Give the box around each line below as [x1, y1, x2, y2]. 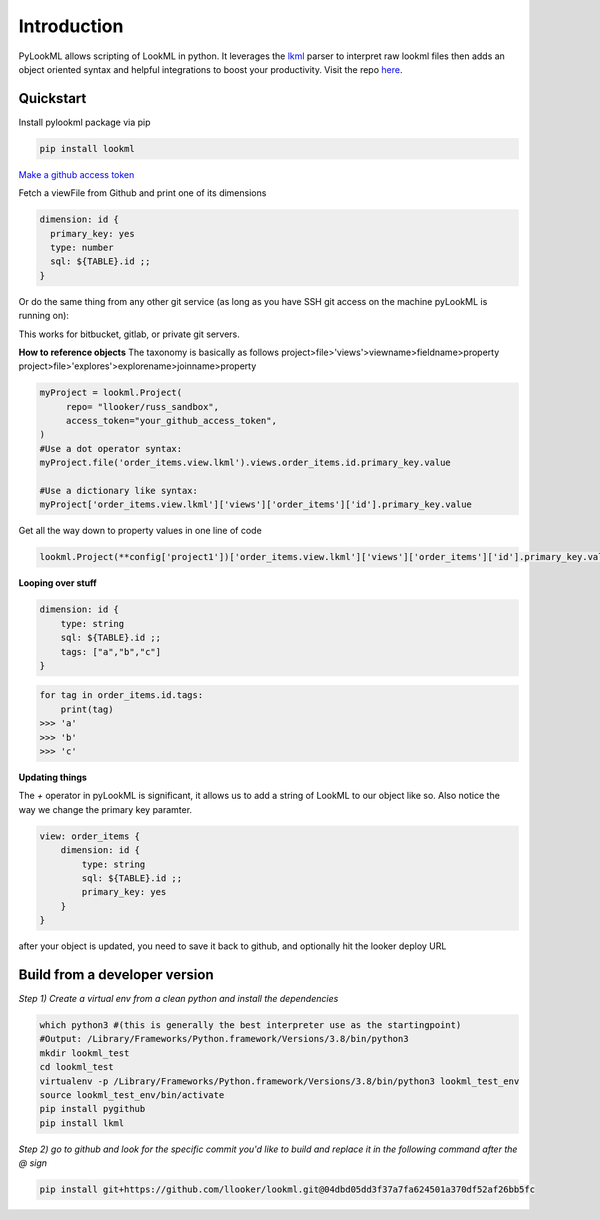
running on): [18, 310, 70, 322]
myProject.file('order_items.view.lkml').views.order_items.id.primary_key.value [39, 457, 452, 469]
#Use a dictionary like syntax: [39, 485, 199, 497]
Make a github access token [18, 168, 135, 180]
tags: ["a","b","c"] [60, 646, 162, 657]
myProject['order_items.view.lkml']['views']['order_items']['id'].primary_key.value [39, 499, 472, 510]
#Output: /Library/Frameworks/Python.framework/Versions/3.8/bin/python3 [39, 1033, 409, 1045]
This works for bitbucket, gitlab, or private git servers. [18, 328, 240, 340]
